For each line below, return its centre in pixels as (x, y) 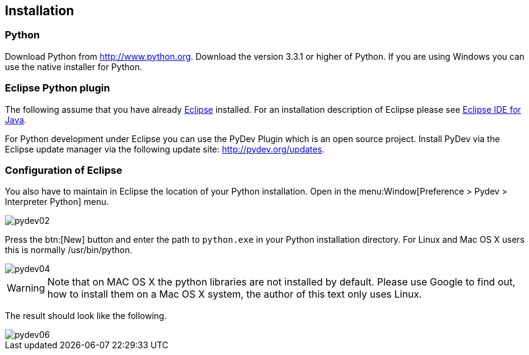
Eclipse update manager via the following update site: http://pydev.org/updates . (165, 149)
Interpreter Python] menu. (57, 202)
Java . (16, 120)
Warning (26, 288)
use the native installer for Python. (74, 66)
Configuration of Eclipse (64, 170)
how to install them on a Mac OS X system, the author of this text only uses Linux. (235, 294)
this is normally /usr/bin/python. (69, 250)
